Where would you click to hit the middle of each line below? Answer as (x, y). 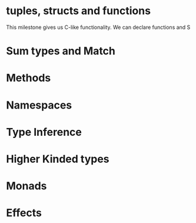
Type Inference (44, 132)
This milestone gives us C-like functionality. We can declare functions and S (98, 27)
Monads (26, 186)
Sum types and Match (61, 51)
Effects (24, 213)
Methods (29, 78)
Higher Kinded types (58, 159)
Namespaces (39, 105)
